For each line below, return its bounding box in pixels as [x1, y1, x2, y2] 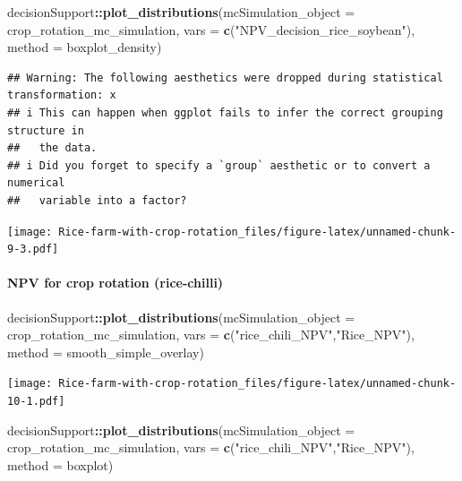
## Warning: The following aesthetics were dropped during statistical [7, 71, 443, 84]
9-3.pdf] [7, 243, 59, 256]
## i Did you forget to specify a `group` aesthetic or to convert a [7, 159, 431, 172]
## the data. [7, 142, 98, 155]
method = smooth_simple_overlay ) [7, 342, 204, 361]
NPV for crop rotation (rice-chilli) [7, 273, 224, 292]
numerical [7, 176, 65, 190]
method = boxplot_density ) [7, 38, 162, 56]
